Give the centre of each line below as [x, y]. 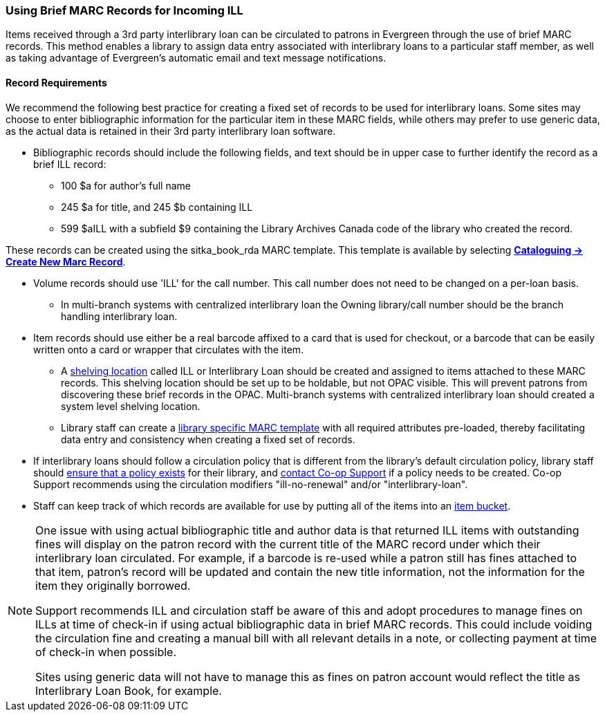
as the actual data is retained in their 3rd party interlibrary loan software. [171, 131]
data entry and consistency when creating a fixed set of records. [208, 439]
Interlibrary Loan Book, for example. [129, 690]
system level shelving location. [131, 406]
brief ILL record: [70, 164]
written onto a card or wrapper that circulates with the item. [169, 349]
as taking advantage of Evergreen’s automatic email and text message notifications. [196, 58]
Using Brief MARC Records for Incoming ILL [124, 10]
